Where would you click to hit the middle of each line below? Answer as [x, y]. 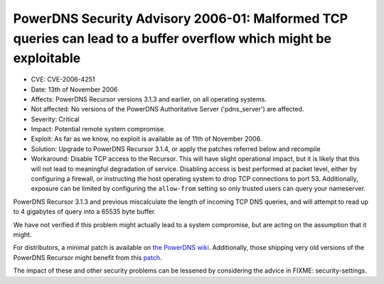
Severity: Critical [55, 119]
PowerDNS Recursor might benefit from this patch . [87, 257]
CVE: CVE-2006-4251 [63, 80]
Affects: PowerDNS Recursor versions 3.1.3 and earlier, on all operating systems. [149, 99]
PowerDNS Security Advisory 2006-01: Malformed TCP [181, 18]
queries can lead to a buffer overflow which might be [172, 38]
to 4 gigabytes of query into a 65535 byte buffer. [85, 212]
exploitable [47, 59]
